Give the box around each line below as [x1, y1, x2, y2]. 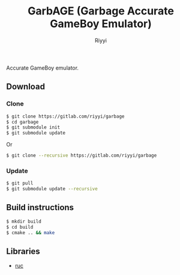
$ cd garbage [6, 119, 39, 125]
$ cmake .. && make [6, 229, 55, 235]
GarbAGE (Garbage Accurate [28, 4, 174, 18]
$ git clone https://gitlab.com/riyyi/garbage [6, 113, 125, 119]
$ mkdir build [6, 218, 42, 225]
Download [6, 82, 45, 92]
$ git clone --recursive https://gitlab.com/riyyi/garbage [6, 153, 157, 159]
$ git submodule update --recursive [6, 186, 98, 192]
